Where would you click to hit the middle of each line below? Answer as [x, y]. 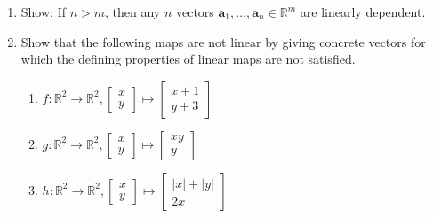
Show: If [43, 12]
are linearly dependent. [363, 12]
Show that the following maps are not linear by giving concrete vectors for [223, 41]
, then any [133, 12]
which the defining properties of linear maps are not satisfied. [188, 59]
